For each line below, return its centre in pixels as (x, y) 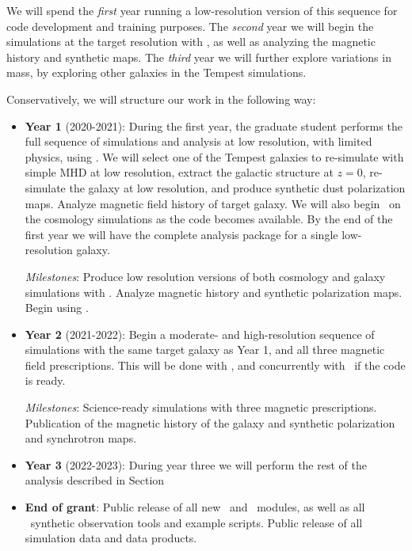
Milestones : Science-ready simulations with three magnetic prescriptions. (201, 407)
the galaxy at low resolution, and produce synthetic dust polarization (237, 187)
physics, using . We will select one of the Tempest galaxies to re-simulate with (214, 156)
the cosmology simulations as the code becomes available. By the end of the (209, 219)
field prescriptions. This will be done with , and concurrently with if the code (215, 365)
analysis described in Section (95, 480)
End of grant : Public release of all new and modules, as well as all (195, 507)
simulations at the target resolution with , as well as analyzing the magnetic (191, 42)
